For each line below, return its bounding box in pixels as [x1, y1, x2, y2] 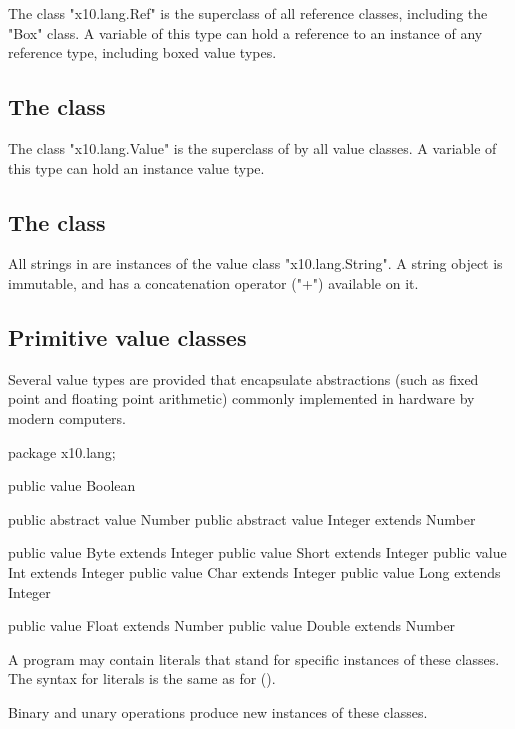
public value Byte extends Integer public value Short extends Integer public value [8, 542, 507, 563]
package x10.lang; [8, 441, 116, 462]
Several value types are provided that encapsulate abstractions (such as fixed [8, 368, 479, 389]
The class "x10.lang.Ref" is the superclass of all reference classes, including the [8, 3, 488, 23]
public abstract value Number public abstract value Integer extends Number [8, 508, 476, 529]
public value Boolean [8, 475, 136, 496]
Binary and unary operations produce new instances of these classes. [8, 701, 428, 722]
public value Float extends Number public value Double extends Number [8, 615, 456, 636]
